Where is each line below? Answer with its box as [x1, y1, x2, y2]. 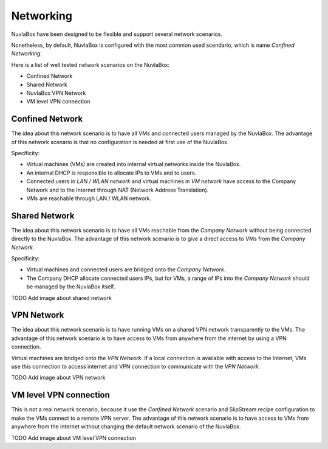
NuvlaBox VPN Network [26, 89, 86, 97]
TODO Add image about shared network [11, 294, 112, 301]
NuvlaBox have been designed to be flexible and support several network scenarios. [11, 30, 223, 38]
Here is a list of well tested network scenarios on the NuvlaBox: [11, 61, 170, 68]
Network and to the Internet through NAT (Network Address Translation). [26, 186, 209, 193]
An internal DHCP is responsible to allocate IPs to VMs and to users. [26, 169, 197, 176]
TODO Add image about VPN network [11, 374, 106, 381]
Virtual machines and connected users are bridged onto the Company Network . [26, 266, 226, 273]
